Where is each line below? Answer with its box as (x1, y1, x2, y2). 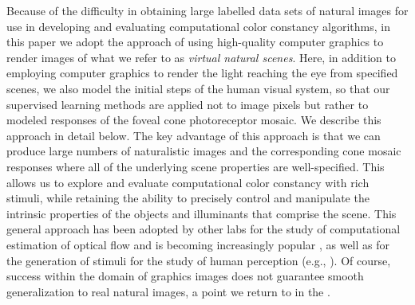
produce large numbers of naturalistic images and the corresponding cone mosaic (6, 143, 401, 159)
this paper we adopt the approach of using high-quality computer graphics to (6, 33, 384, 50)
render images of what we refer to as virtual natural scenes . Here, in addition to (6, 49, 396, 65)
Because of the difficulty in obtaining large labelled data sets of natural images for (6, 2, 409, 18)
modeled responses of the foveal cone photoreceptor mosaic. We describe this (6, 111, 381, 128)
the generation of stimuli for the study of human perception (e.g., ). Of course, (6, 252, 391, 268)
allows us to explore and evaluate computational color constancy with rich (6, 174, 370, 190)
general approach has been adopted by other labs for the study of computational (6, 221, 401, 237)
